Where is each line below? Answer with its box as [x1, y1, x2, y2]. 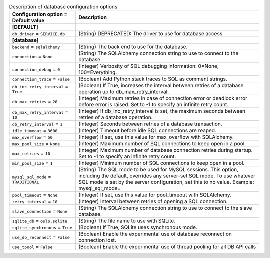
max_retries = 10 [12, 150, 51, 157]
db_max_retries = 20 [12, 98, 58, 105]
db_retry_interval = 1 [12, 120, 63, 127]
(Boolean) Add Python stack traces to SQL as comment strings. [78, 75, 227, 82]
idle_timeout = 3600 [12, 127, 58, 134]
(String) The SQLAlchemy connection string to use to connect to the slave [78, 205, 252, 212]
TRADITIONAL [12, 179, 39, 185]
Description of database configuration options [9, 3, 118, 10]
